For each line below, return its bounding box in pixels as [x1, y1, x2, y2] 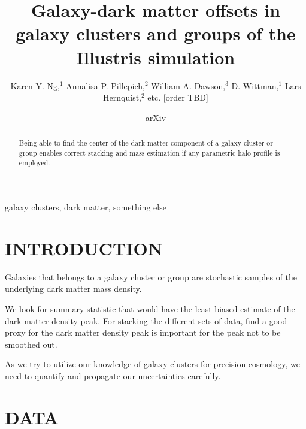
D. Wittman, [231, 79, 279, 92]
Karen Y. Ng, [10, 79, 60, 92]
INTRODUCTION [5, 235, 163, 260]
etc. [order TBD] [147, 91, 208, 104]
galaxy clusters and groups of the [16, 21, 296, 46]
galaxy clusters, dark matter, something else [5, 201, 166, 213]
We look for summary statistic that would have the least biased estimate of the [5, 302, 295, 315]
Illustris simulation [76, 44, 235, 69]
